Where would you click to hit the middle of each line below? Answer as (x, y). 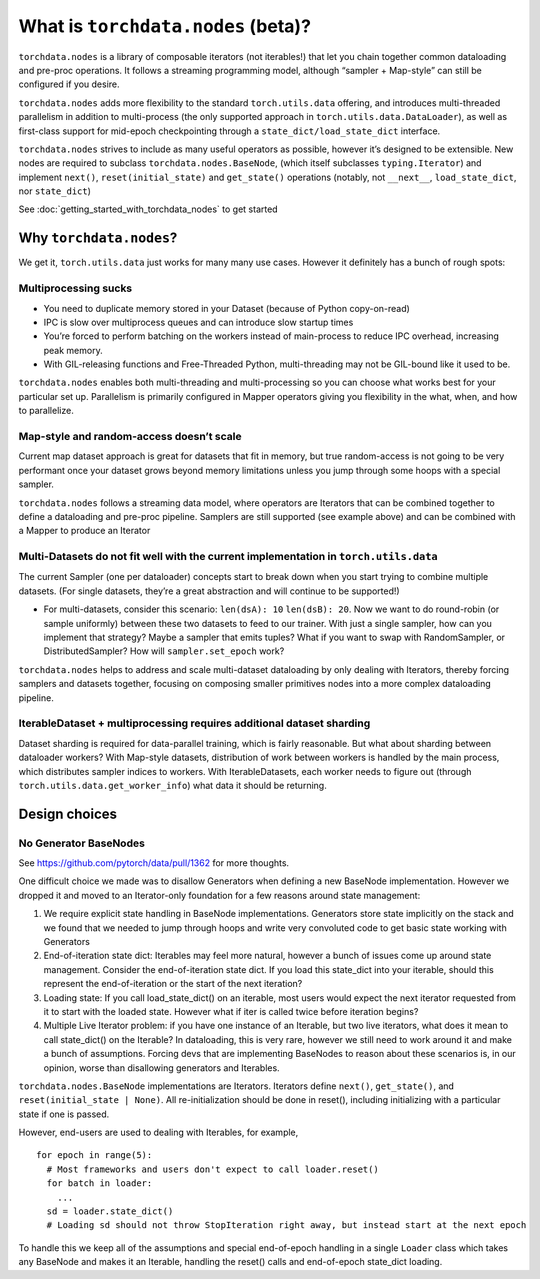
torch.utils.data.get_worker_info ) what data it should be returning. (172, 785)
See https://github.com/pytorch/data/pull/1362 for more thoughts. (154, 863)
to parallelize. (46, 411)
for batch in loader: (99, 1183)
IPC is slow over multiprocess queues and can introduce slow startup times (198, 322)
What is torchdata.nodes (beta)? (165, 26)
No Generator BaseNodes (81, 843)
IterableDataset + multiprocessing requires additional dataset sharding (194, 723)
